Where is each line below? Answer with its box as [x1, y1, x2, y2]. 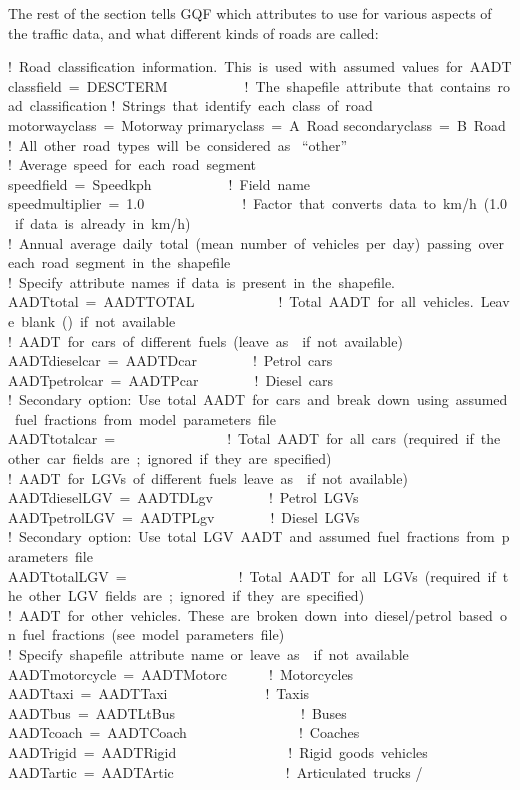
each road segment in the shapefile [8, 252, 231, 273]
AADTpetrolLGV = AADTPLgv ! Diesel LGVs [8, 506, 360, 527]
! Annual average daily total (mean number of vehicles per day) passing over [8, 232, 504, 253]
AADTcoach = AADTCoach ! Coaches [8, 722, 360, 743]
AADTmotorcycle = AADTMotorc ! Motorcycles [8, 663, 354, 684]
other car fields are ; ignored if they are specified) [8, 448, 332, 469]
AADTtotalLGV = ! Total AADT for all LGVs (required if [8, 565, 496, 586]
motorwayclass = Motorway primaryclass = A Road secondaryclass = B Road [8, 114, 506, 135]
